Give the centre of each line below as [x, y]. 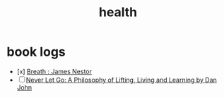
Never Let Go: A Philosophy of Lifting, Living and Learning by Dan [121, 80]
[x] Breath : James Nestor [54, 71]
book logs [36, 52]
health [118, 12]
